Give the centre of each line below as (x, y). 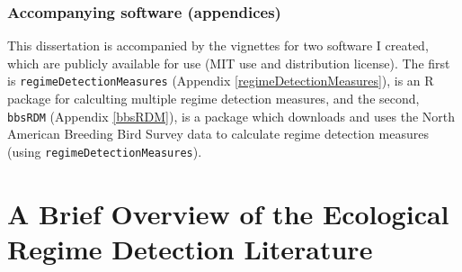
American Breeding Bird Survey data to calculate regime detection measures (218, 134)
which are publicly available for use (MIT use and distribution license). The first (229, 63)
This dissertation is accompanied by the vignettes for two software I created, (218, 45)
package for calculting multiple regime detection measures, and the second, (213, 99)
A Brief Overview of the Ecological (228, 213)
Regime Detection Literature (190, 248)
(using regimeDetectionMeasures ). (105, 151)
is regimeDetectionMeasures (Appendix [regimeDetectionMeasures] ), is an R (221, 81)
